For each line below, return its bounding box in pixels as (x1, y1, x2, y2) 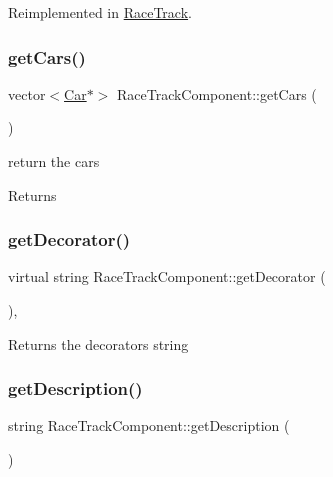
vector (8, 83, 46, 104)
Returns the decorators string (8, 333, 189, 354)
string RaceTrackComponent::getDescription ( (8, 415, 290, 436)
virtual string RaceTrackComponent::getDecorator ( (8, 266, 326, 287)
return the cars (8, 151, 100, 171)
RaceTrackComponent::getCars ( (116, 83, 317, 104)
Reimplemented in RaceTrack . (8, 2, 192, 22)
